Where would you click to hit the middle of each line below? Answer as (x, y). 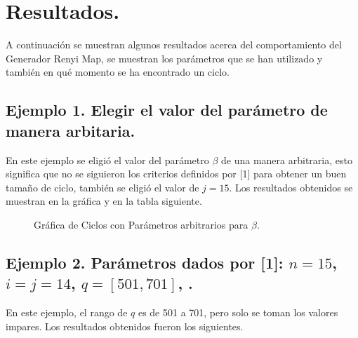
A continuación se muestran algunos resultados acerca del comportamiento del (174, 45)
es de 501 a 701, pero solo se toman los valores (238, 312)
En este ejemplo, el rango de (67, 312)
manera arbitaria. (71, 130)
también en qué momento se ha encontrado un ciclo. (118, 72)
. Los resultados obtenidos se (291, 187)
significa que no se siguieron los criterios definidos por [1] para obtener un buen (176, 174)
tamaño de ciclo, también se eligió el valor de (102, 187)
